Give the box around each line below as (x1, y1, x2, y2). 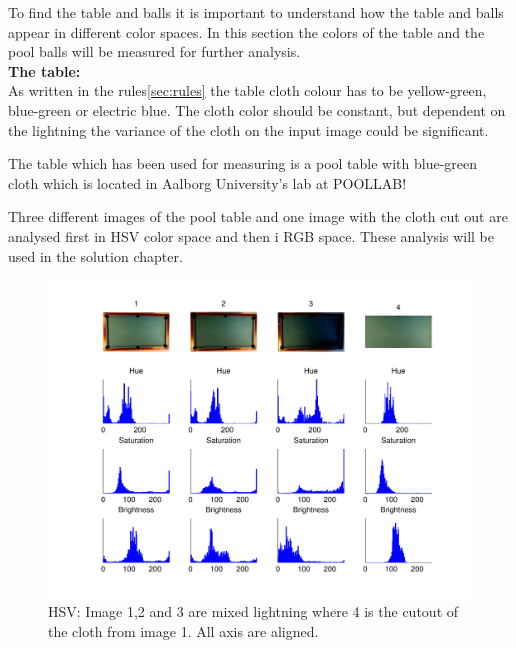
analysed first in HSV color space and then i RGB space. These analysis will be (8, 225, 495, 246)
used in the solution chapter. (8, 245, 183, 266)
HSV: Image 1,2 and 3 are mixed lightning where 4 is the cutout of (48, 601, 459, 622)
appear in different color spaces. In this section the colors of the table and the (8, 21, 485, 42)
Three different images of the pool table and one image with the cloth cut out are (8, 206, 508, 227)
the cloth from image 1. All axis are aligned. (48, 620, 319, 641)
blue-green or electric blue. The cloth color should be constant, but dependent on (8, 99, 506, 120)
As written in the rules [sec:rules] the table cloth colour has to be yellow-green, (8, 80, 487, 101)
